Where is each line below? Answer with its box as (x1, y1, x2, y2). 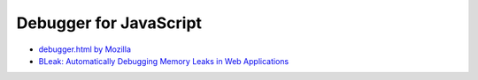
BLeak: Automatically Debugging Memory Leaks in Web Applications (38, 55, 289, 66)
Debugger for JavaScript (16, 13, 203, 33)
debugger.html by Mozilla (38, 44, 132, 55)
